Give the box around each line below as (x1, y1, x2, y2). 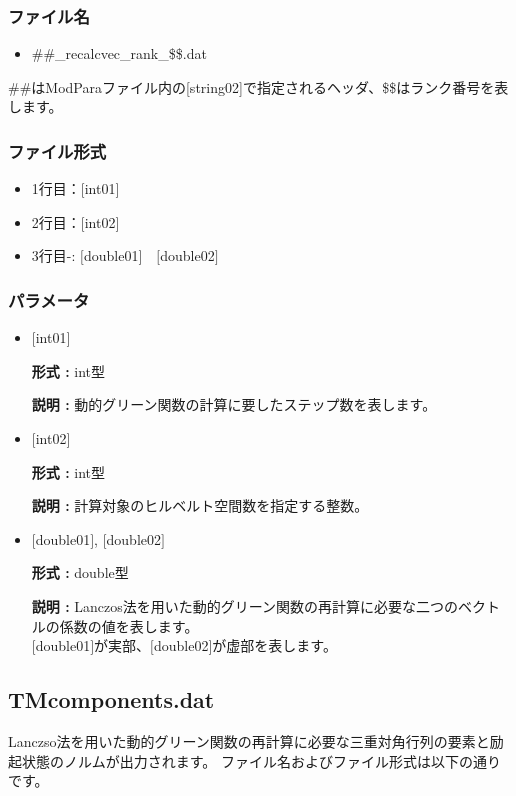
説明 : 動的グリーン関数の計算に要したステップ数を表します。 (31, 394, 437, 415)
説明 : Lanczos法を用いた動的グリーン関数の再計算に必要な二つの (31, 595, 459, 616)
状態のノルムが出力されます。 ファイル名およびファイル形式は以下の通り (21, 750, 501, 771)
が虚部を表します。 (212, 635, 337, 656)
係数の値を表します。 (59, 615, 199, 636)
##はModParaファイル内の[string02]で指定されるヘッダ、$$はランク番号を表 (8, 76, 509, 97)
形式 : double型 (31, 562, 129, 583)
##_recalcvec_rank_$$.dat (31, 43, 207, 64)
